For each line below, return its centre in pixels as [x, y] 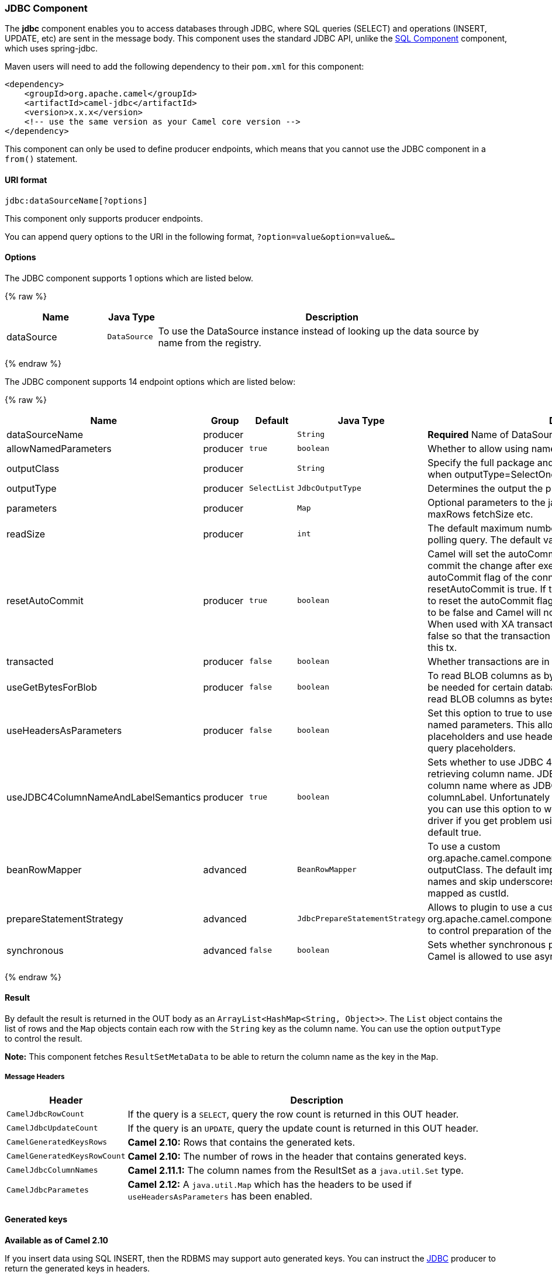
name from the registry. [210, 342]
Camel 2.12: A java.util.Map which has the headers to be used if [270, 1184]
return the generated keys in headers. [77, 1269]
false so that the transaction [489, 635]
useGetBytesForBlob [52, 687]
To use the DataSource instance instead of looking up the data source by [319, 331]
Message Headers [35, 1077]
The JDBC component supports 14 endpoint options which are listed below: [150, 381]
